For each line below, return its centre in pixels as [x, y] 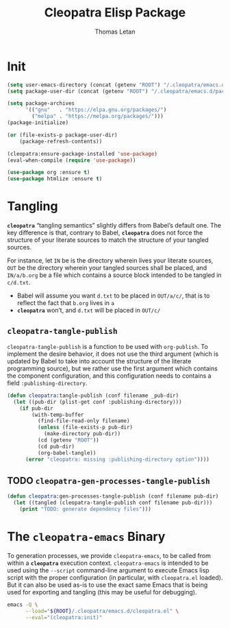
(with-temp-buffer [58, 415]
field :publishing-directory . [47, 383]
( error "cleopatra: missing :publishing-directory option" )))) [117, 459]
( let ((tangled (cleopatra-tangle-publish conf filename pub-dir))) [113, 503]
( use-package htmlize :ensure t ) [55, 179]
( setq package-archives [41, 104]
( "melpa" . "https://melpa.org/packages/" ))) [98, 117]
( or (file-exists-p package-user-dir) [62, 135]
